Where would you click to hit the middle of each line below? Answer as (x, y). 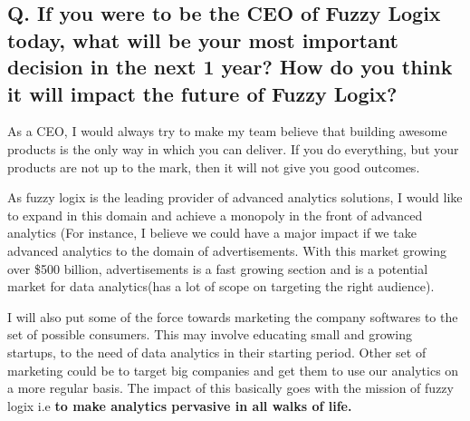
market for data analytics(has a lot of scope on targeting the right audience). (221, 286)
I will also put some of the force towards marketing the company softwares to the (233, 316)
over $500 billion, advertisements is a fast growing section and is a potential (218, 268)
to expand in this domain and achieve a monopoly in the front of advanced (215, 215)
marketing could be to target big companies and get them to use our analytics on (233, 370)
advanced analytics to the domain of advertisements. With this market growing (227, 250)
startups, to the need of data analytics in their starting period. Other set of (217, 352)
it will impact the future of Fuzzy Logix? (202, 93)
